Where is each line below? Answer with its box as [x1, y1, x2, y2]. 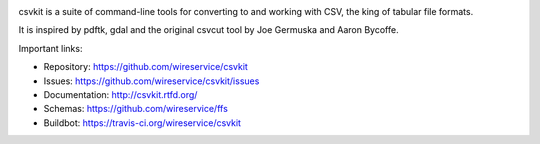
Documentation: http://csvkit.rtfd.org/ [43, 88, 198, 100]
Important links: [18, 42, 83, 54]
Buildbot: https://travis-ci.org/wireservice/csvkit [43, 116, 242, 129]
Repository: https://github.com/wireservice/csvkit [43, 61, 249, 73]
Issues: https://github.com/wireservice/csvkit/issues [43, 75, 260, 87]
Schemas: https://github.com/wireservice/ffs [43, 103, 229, 115]
